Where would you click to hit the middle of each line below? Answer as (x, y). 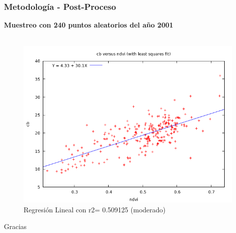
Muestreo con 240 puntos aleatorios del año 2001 (89, 25)
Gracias (15, 226)
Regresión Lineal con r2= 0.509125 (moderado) (95, 209)
